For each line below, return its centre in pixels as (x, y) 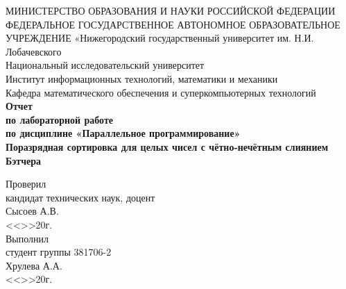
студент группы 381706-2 (59, 252)
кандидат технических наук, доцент (80, 197)
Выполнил (27, 238)
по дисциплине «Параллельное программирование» (123, 133)
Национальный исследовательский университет (105, 65)
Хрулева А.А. (34, 265)
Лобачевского (34, 51)
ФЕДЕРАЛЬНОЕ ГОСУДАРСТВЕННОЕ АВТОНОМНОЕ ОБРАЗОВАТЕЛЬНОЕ (173, 24)
